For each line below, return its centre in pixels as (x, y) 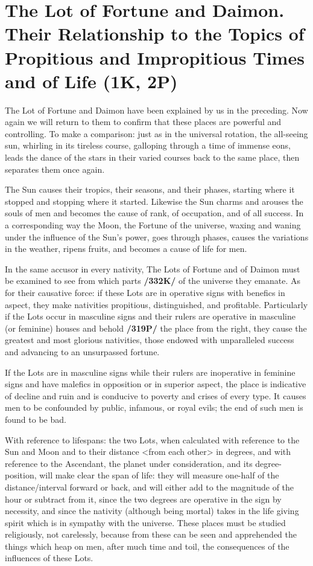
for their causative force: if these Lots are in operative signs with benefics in (145, 292)
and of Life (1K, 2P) (91, 81)
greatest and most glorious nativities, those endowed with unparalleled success (150, 340)
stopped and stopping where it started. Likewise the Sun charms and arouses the (154, 201)
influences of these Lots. (49, 558)
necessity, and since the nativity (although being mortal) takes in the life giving (152, 511)
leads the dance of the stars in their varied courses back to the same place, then (152, 157)
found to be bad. (36, 419)
